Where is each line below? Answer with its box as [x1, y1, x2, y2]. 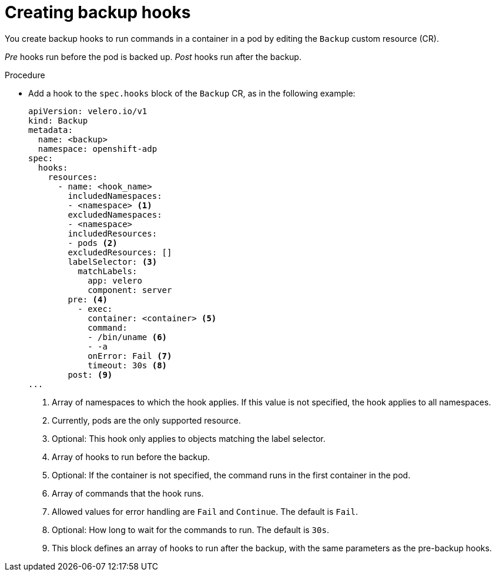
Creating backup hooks [5, 2, 191, 22]
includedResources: [68, 228, 157, 238]
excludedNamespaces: [68, 209, 162, 219]
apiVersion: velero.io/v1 [28, 106, 148, 116]
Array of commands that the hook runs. [52, 488, 204, 498]
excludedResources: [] [68, 247, 172, 257]
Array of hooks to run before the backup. [52, 451, 210, 462]
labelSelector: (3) [68, 257, 157, 267]
